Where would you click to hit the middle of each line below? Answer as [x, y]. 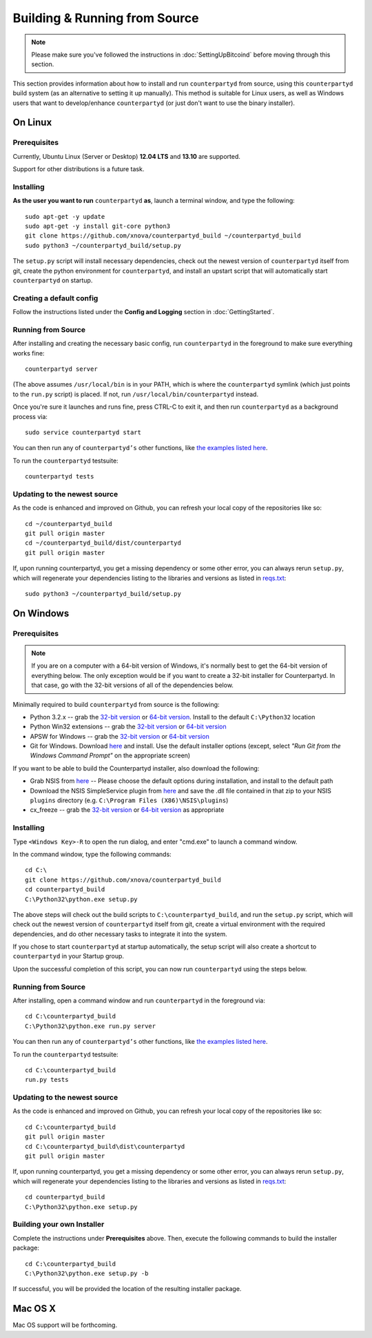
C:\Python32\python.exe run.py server [91, 1026]
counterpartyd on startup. [53, 280]
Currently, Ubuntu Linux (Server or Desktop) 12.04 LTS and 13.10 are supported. [126, 156]
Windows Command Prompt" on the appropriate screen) [110, 755]
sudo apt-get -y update [65, 216]
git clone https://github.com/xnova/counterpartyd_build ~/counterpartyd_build [163, 236]
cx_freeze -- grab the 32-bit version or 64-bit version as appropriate [127, 810]
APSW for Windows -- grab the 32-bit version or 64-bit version [120, 736]
